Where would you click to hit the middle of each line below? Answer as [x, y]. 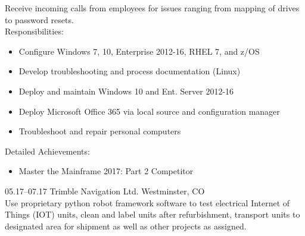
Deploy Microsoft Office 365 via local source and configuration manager [149, 111]
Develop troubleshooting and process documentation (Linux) [130, 71]
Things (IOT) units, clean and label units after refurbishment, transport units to [152, 214]
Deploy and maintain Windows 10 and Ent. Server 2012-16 [126, 91]
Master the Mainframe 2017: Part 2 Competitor [106, 171]
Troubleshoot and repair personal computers [100, 131]
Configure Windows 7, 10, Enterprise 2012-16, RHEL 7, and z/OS [139, 51]
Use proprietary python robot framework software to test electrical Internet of [147, 202]
